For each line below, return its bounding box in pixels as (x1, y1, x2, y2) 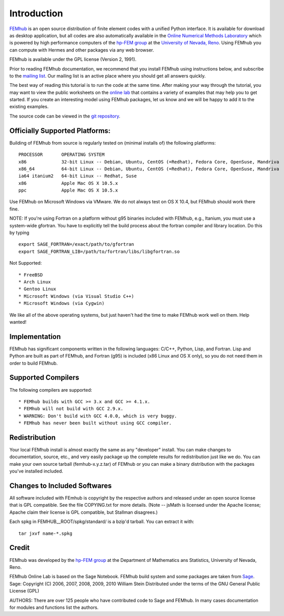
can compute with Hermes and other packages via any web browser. (9, 46, 154, 53)
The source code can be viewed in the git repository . (9, 113, 121, 119)
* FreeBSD (18, 272, 43, 278)
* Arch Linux (18, 279, 51, 285)
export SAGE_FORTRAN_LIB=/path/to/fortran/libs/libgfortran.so (18, 248, 180, 254)
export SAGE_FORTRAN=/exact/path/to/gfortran (18, 242, 135, 247)
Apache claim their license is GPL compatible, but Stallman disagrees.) (9, 509, 158, 515)
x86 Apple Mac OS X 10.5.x (18, 180, 118, 186)
